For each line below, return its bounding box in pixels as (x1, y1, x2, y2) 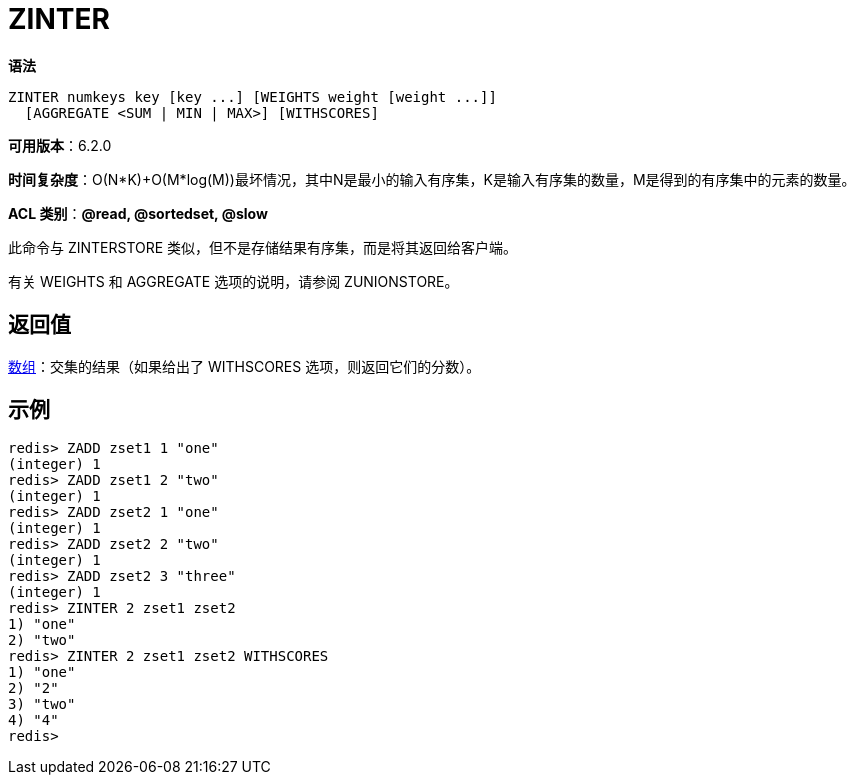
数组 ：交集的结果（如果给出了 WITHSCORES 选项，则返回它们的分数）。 (8, 357, 481, 375)
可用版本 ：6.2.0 (8, 136, 112, 154)
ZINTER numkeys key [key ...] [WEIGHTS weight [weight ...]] (8, 88, 497, 105)
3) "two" (8, 696, 76, 713)
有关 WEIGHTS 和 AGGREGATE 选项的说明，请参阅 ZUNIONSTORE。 (8, 272, 459, 290)
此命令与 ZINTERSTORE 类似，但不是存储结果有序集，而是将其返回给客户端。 (8, 238, 518, 256)
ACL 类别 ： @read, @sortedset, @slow (8, 204, 268, 222)
